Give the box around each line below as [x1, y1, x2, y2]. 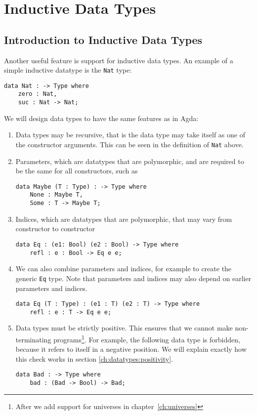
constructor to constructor [15, 223, 95, 234]
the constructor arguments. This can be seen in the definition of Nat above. [15, 139, 244, 149]
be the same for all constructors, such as [15, 166, 138, 176]
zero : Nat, [18, 90, 57, 98]
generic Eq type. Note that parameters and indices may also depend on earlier [15, 273, 252, 283]
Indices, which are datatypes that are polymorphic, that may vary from [15, 213, 232, 224]
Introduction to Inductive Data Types [4, 32, 203, 47]
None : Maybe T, [30, 191, 83, 199]
